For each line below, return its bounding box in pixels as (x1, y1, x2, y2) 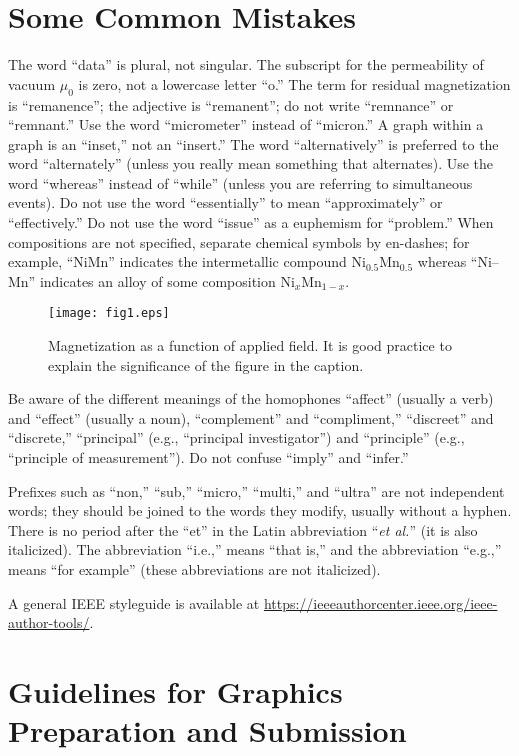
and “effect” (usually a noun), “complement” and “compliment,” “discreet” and (8, 407, 494, 428)
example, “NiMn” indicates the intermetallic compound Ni (8, 251, 366, 272)
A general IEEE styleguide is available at (8, 592, 260, 613)
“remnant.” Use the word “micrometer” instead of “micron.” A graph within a (8, 114, 484, 135)
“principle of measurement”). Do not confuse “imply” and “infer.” (8, 447, 409, 468)
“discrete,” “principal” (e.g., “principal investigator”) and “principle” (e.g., (8, 427, 465, 448)
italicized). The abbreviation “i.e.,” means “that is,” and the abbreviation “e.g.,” (8, 539, 502, 560)
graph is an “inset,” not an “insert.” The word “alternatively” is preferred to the (8, 133, 499, 154)
